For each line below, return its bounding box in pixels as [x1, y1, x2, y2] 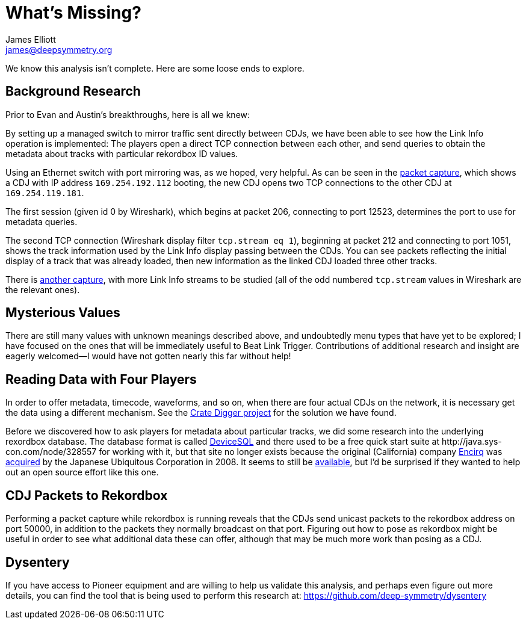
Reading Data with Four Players [5, 371, 197, 387]
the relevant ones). [5, 284, 80, 295]
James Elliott [5, 34, 56, 45]
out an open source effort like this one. [5, 467, 159, 478]
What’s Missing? [5, 2, 141, 23]
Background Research [5, 84, 141, 99]
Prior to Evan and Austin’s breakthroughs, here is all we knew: [5, 109, 250, 120]
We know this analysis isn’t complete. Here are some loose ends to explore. [5, 63, 305, 73]
